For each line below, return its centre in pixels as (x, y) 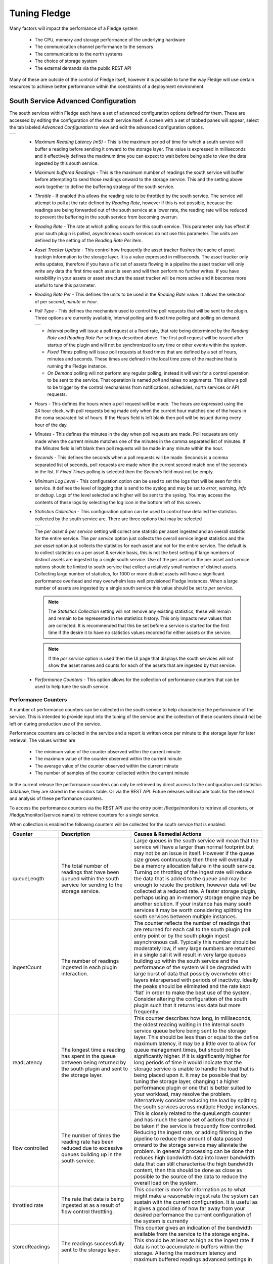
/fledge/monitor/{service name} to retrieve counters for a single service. (84, 815)
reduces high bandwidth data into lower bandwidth (195, 1157)
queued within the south (90, 878)
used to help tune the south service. (72, 686)
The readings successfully (93, 1243)
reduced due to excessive (92, 1148)
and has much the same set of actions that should (193, 1119)
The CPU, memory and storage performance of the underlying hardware (110, 39)
